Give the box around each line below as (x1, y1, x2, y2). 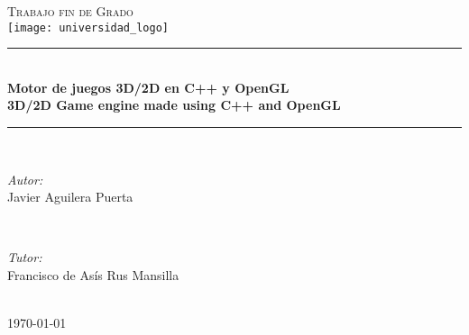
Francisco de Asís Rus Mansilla (7, 266, 179, 284)
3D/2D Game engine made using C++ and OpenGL (7, 95, 341, 114)
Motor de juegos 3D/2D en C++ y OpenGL (7, 77, 290, 96)
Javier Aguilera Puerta (7, 187, 133, 206)
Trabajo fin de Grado (7, 2, 133, 20)
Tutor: (7, 248, 42, 267)
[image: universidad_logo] (7, 21, 169, 34)
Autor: (7, 169, 43, 188)
